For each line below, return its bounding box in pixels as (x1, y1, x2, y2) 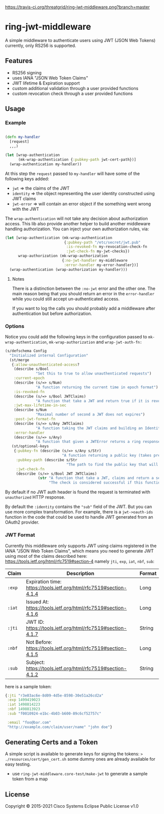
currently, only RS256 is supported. (5, 43, 77, 48)
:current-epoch (14, 376, 45, 381)
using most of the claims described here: (5, 553, 87, 559)
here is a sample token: (5, 683, 52, 689)
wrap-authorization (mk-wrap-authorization (18, 254, 108, 259)
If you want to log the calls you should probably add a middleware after (12, 305, 155, 311)
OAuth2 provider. (5, 519, 40, 525)
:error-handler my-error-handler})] (64, 263, 139, 267)
